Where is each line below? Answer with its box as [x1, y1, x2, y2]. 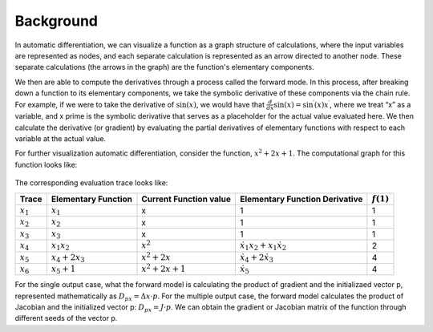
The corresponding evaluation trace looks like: [14, 178, 168, 188]
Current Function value [141, 193, 232, 204]
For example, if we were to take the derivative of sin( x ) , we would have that [14, 99, 265, 109]
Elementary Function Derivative [239, 193, 363, 204]
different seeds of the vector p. [14, 314, 118, 323]
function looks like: [14, 160, 78, 169]
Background [14, 12, 98, 30]
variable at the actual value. [14, 133, 107, 144]
